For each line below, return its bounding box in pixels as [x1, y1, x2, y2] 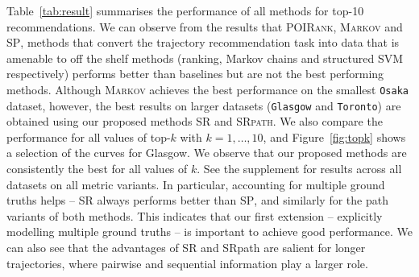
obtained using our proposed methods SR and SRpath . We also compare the [6, 113, 383, 130]
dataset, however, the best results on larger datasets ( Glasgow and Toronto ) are [6, 97, 401, 114]
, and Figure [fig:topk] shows [263, 128, 406, 145]
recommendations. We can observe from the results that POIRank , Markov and [6, 18, 403, 35]
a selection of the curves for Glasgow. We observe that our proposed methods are [6, 144, 407, 161]
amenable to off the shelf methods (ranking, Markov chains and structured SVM [6, 49, 404, 66]
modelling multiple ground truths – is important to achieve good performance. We [6, 223, 413, 240]
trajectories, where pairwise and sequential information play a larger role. [6, 254, 368, 271]
